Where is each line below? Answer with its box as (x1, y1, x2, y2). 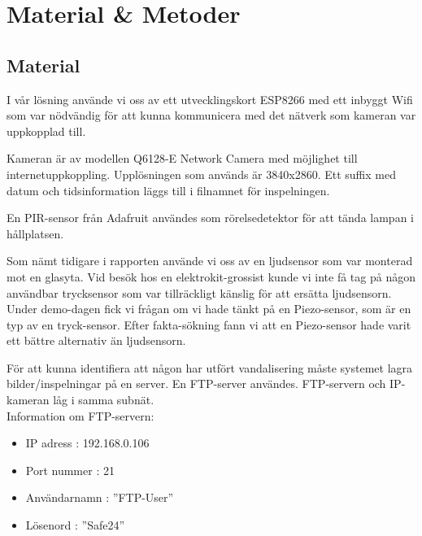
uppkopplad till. (7, 122, 86, 139)
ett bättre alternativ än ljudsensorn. (7, 332, 186, 349)
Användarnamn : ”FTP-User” (25, 489, 174, 506)
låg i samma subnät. (53, 391, 154, 408)
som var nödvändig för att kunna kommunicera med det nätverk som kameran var (7, 107, 416, 124)
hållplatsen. (7, 224, 64, 242)
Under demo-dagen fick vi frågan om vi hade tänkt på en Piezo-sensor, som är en (7, 300, 411, 317)
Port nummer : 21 (25, 461, 115, 478)
